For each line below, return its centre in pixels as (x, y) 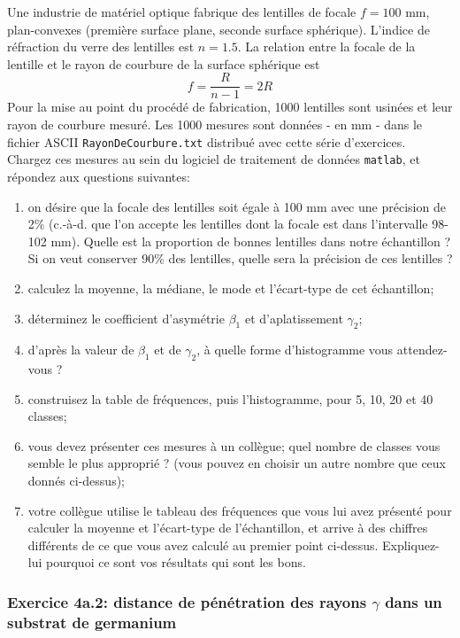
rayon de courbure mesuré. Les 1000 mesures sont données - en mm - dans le (215, 124)
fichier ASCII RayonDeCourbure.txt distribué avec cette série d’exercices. (207, 141)
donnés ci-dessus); (76, 481)
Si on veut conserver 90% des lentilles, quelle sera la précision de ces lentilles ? (240, 258)
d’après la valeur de (81, 350)
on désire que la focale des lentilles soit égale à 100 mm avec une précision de (237, 206)
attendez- (422, 350)
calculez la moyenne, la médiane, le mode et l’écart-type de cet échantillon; (231, 288)
